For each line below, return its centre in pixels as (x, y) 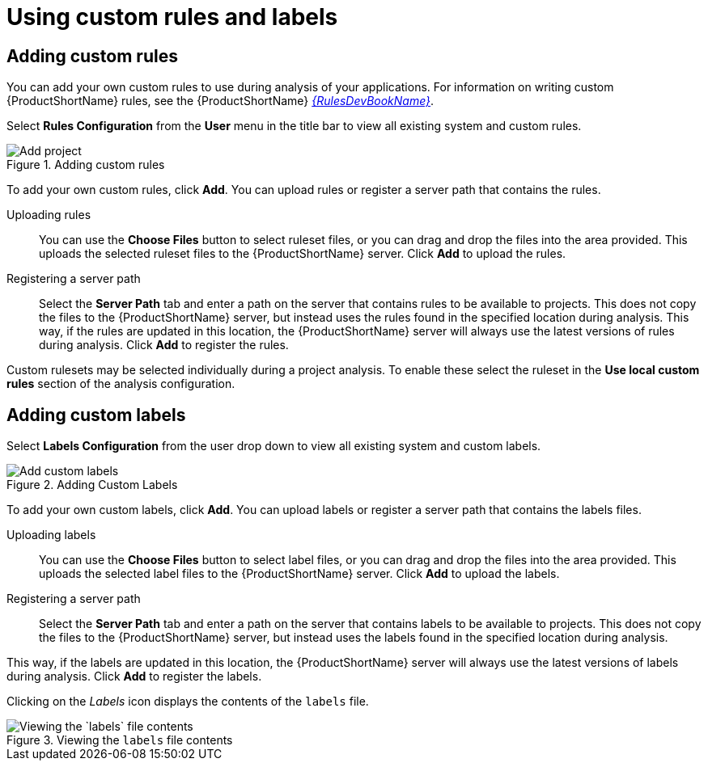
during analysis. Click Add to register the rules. (164, 345)
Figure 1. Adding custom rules (86, 165)
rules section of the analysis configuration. (121, 384)
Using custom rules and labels (172, 17)
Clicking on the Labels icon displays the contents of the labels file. (188, 702)
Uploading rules (49, 215)
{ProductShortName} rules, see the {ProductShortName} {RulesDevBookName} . (220, 101)
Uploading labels (51, 535)
